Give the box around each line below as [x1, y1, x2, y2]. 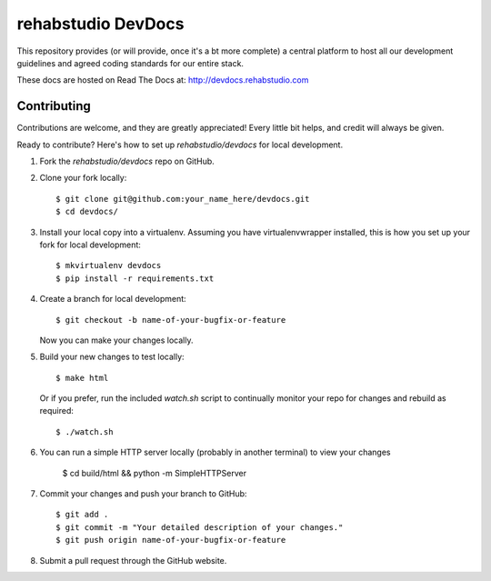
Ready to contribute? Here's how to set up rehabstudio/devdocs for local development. [16, 139, 344, 150]
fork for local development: [39, 239, 141, 250]
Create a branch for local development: [39, 294, 186, 305]
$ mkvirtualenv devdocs [55, 260, 162, 271]
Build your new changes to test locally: [39, 351, 185, 363]
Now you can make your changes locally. [39, 335, 194, 346]
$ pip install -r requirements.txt [55, 273, 215, 284]
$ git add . [55, 509, 109, 520]
